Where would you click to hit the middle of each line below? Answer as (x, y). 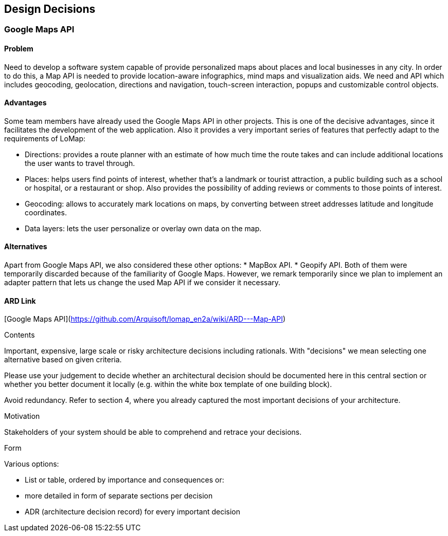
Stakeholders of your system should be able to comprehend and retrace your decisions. (153, 432)
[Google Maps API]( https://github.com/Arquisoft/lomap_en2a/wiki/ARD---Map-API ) (145, 319)
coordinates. (46, 212)
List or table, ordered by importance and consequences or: (124, 480)
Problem (19, 49)
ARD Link (20, 301)
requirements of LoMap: (45, 138)
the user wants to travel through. (80, 163)
